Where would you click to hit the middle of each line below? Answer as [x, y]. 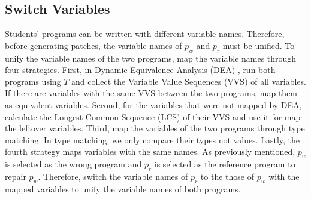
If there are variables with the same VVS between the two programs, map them [151, 93]
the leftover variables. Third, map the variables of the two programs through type [155, 128]
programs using [33, 81]
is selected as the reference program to [225, 164]
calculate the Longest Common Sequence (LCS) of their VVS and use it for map [153, 116]
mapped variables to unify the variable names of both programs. [123, 189]
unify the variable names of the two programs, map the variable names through [151, 58]
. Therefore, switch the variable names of [113, 176]
